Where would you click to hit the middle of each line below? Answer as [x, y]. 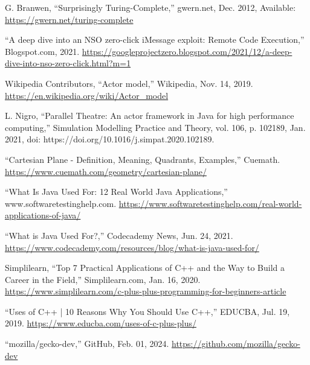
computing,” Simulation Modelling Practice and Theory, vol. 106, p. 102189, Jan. [155, 127]
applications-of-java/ [43, 215]
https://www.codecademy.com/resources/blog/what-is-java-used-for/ [132, 247]
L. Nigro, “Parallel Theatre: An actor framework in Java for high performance [150, 116]
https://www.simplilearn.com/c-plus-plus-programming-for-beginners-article [146, 291]
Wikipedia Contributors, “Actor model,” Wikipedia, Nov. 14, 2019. [129, 83]
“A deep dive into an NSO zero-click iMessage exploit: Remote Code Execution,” [155, 40]
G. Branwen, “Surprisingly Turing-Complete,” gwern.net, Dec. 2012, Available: [150, 7]
